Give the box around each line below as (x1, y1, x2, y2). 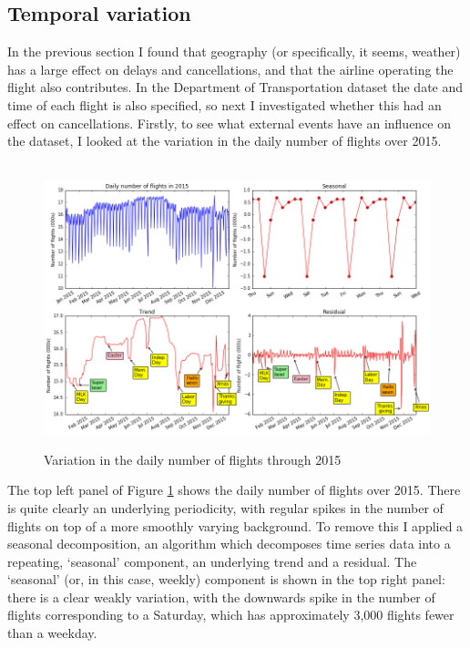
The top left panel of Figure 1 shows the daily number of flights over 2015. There (7, 480, 461, 499)
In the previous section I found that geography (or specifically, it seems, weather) (7, 42, 461, 61)
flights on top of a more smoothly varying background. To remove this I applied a (7, 516, 464, 535)
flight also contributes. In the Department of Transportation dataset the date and (7, 77, 464, 97)
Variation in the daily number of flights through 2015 (44, 449, 342, 468)
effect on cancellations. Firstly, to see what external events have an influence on (7, 113, 452, 132)
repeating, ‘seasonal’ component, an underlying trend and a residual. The (7, 551, 417, 571)
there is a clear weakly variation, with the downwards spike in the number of (7, 587, 435, 606)
